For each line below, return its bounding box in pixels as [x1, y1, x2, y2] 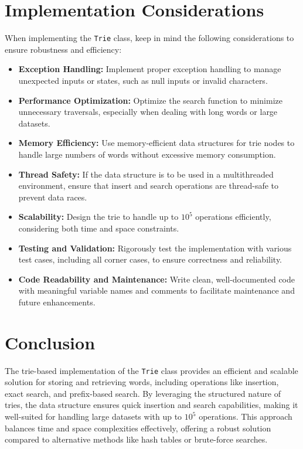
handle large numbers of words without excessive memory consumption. [18, 148, 276, 160]
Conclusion [5, 330, 96, 354]
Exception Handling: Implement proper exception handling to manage [18, 63, 281, 75]
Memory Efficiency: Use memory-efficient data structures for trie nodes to [18, 137, 295, 149]
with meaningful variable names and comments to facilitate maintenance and [18, 284, 295, 297]
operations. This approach [199, 410, 292, 423]
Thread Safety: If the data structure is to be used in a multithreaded [18, 168, 274, 180]
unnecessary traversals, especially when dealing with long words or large [18, 106, 278, 118]
